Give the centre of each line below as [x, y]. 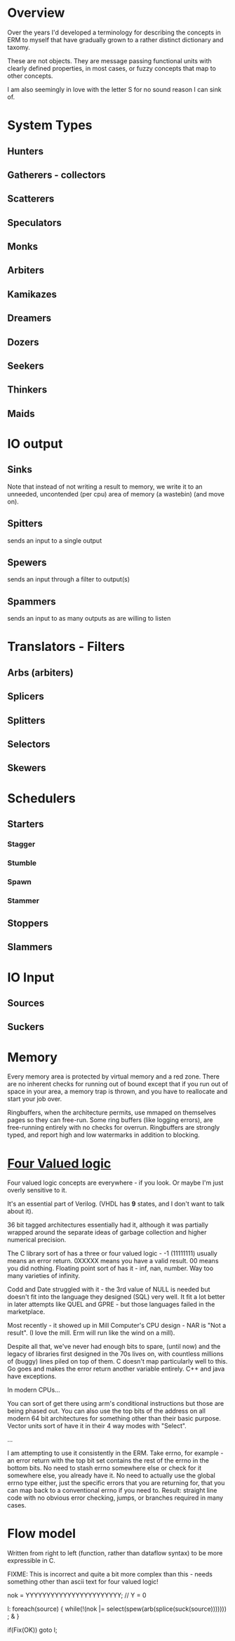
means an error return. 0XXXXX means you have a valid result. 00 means [113, 1261]
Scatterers [31, 199]
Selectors [29, 744]
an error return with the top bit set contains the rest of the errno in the [108, 1461]
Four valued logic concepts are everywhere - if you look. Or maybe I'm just [115, 1183]
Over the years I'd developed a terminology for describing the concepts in [114, 32]
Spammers [32, 601]
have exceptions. [32, 1376]
